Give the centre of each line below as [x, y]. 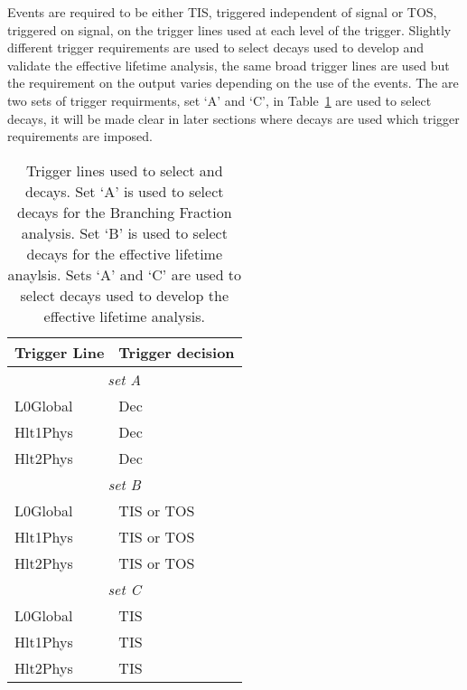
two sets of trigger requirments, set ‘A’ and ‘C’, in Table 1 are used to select [219, 100]
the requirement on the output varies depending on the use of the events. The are [233, 83]
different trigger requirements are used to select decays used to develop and [216, 47]
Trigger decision [177, 352]
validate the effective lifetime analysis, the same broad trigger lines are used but [229, 65]
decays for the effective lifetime [125, 253]
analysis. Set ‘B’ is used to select [124, 232]
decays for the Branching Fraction [125, 212]
